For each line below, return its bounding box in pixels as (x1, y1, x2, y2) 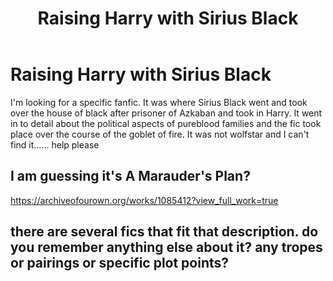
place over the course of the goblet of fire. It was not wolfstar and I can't (10, 128, 310, 140)
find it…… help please (10, 138, 100, 151)
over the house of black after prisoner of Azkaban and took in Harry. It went (10, 107, 323, 119)
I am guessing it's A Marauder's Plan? (10, 168, 251, 185)
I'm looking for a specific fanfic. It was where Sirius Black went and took (10, 96, 308, 108)
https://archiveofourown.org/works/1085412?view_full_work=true (10, 194, 279, 206)
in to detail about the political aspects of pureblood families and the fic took (10, 117, 322, 129)
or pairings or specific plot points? (10, 255, 230, 272)
